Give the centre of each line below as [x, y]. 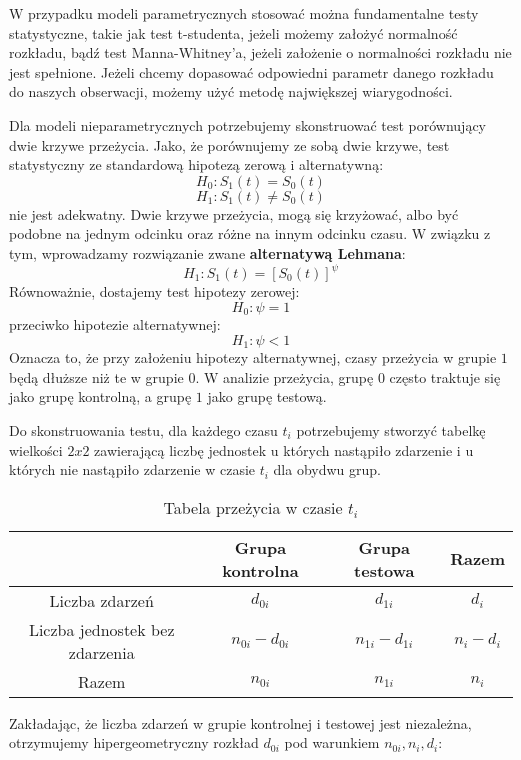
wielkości [36, 449]
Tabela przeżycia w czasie [253, 507]
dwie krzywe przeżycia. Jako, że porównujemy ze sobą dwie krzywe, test [229, 144]
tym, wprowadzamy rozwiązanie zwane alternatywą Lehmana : [207, 252]
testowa [384, 570]
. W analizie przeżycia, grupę [284, 376]
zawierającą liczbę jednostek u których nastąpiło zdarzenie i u [284, 449]
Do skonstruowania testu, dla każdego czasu [143, 429]
